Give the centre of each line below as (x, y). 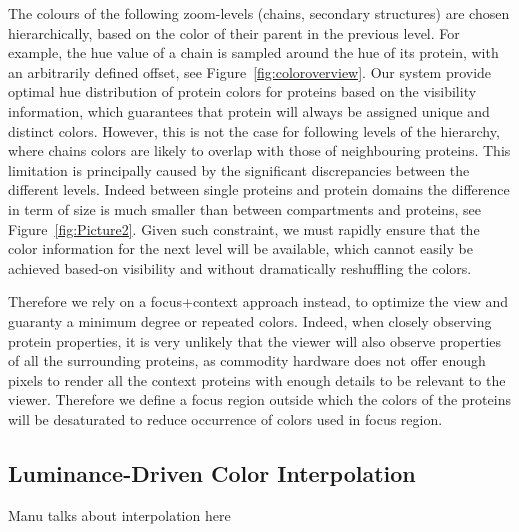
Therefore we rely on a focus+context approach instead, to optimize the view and (258, 301)
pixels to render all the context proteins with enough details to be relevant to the (257, 379)
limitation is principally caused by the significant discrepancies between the (239, 169)
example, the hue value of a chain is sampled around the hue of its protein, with (253, 52)
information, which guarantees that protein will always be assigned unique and (249, 110)
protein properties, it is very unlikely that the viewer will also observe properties (255, 340)
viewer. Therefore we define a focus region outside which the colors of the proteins (259, 399)
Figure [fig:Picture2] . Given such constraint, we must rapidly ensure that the (244, 228)
